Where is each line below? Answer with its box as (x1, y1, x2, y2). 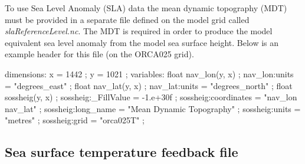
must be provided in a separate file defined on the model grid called (5, 13, 250, 25)
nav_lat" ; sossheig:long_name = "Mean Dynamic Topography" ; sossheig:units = (5, 102, 301, 114)
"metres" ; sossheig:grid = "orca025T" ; (5, 114, 145, 126)
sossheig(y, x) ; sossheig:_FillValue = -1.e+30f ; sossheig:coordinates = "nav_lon (5, 91, 297, 103)
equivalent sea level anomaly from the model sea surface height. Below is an (5, 36, 279, 48)
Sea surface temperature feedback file (5, 143, 238, 161)
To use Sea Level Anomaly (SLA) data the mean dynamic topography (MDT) (5, 2, 287, 14)
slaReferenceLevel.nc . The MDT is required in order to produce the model (5, 25, 273, 37)
